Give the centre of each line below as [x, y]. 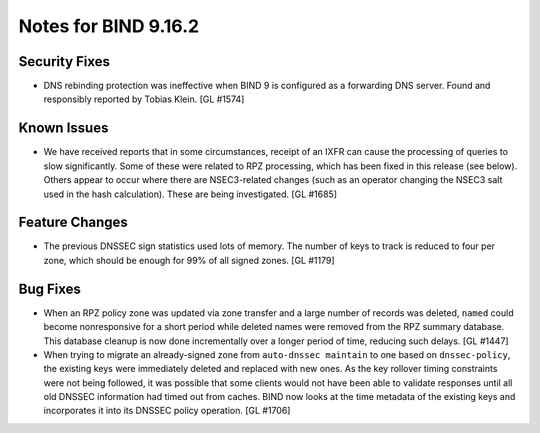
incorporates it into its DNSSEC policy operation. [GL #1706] [167, 411]
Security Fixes [64, 61]
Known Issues [63, 128]
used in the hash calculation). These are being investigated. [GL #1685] [190, 194]
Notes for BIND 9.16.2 [109, 26]
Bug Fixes [50, 288]
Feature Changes [73, 222]
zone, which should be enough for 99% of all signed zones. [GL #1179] [189, 260]
